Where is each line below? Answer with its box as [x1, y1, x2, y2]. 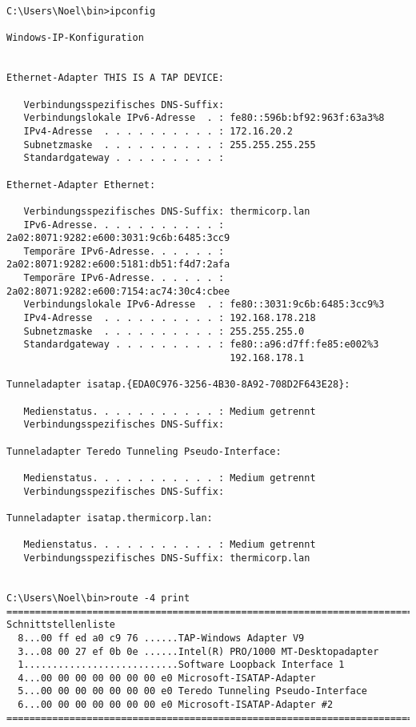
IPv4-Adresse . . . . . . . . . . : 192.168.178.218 [23, 312, 316, 324]
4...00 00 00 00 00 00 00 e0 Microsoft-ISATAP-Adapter [18, 672, 316, 684]
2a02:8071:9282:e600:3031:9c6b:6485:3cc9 [6, 232, 230, 244]
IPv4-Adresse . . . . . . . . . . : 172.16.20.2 [23, 125, 293, 137]
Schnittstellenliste [6, 619, 116, 631]
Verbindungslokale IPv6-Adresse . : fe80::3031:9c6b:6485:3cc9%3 [23, 299, 385, 311]
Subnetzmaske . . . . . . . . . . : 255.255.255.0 [23, 325, 305, 337]
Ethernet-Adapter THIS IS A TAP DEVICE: [6, 72, 225, 84]
